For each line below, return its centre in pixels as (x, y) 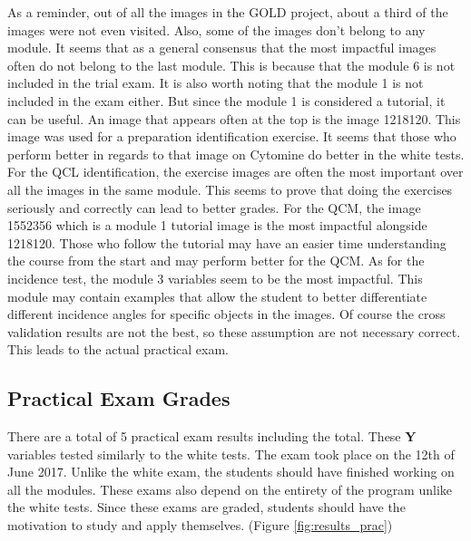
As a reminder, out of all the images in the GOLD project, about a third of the (228, 12)
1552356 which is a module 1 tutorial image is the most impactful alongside (217, 225)
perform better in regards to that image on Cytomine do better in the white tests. (236, 154)
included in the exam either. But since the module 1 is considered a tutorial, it (226, 100)
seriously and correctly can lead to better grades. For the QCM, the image (214, 207)
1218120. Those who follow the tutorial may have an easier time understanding (227, 242)
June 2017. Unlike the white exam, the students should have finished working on (231, 472)
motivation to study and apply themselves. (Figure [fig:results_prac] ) (200, 525)
